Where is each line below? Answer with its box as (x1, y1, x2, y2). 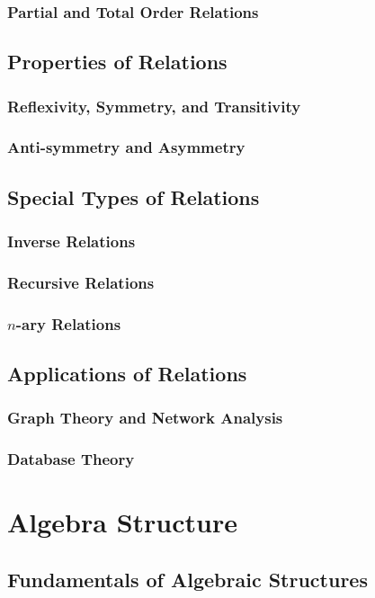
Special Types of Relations (7, 183, 260, 210)
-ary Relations (15, 312, 121, 335)
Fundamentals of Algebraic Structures (7, 565, 368, 593)
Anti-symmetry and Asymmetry (7, 136, 246, 158)
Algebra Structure (7, 504, 237, 540)
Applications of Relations (7, 360, 247, 388)
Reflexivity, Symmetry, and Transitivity (7, 94, 301, 117)
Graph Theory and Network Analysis (7, 406, 283, 429)
